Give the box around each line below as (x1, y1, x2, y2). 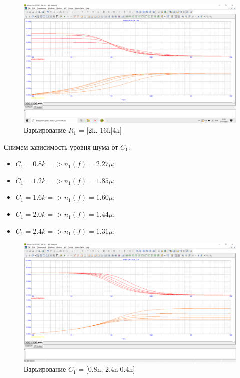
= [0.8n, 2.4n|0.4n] (78, 364, 135, 374)
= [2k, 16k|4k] (78, 125, 122, 135)
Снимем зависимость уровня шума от (4, 141, 118, 152)
